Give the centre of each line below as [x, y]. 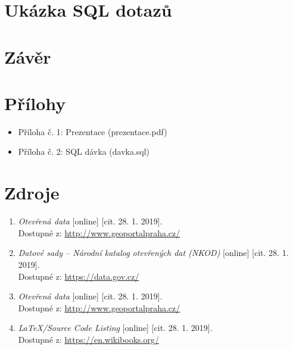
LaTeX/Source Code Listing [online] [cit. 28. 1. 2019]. [115, 328]
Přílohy [35, 103]
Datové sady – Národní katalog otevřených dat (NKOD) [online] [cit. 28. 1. [153, 253]
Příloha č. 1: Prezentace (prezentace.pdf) [93, 131]
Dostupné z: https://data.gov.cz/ [79, 276]
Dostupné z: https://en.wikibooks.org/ [88, 339]
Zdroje [32, 193]
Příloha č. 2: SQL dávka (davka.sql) [84, 151]
